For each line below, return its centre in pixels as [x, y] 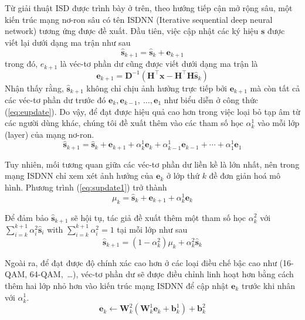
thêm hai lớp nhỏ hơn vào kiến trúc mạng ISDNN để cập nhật [117, 285]
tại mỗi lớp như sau [152, 229]
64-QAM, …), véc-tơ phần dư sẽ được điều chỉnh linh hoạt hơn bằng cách [162, 274]
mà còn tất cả [275, 88]
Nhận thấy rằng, [34, 88]
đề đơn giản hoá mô [245, 176]
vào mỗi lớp [279, 123]
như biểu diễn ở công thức [211, 99]
